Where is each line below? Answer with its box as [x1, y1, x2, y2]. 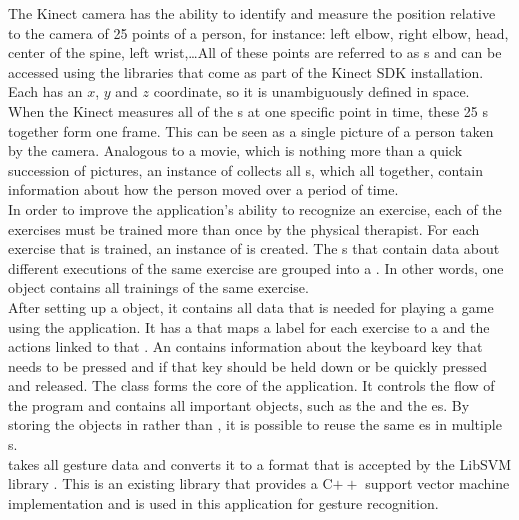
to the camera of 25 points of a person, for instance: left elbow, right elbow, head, [8, 22, 509, 43]
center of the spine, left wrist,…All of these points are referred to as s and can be [8, 42, 502, 63]
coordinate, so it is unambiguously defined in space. [153, 81, 470, 102]
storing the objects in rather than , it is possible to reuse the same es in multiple [8, 414, 502, 435]
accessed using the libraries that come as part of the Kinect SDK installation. [8, 61, 484, 82]
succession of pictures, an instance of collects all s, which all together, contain [8, 159, 484, 180]
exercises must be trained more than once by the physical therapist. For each [8, 218, 480, 239]
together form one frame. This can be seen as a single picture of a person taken [8, 120, 494, 141]
